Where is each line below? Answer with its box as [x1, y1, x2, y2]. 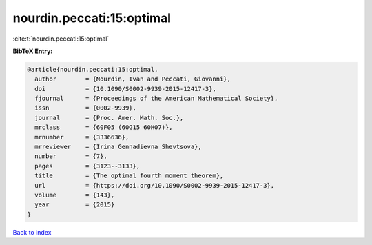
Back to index [12, 228, 52, 236]
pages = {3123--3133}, [34, 162, 141, 170]
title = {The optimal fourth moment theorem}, [34, 172, 224, 179]
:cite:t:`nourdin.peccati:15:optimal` [12, 35, 110, 43]
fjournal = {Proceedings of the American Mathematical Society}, [34, 95, 278, 103]
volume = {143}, [34, 191, 115, 199]
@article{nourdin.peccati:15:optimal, [27, 66, 158, 73]
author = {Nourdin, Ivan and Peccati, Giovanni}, [34, 75, 231, 83]
